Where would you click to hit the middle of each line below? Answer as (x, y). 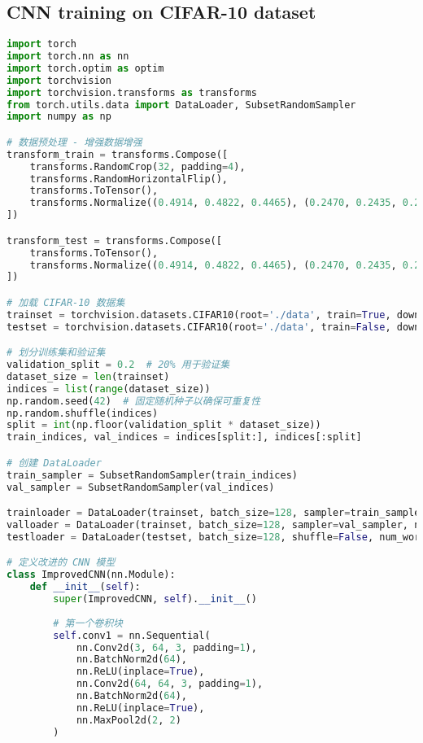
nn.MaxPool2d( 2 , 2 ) (129, 720)
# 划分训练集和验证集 (56, 353)
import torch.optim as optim (85, 68)
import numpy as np (59, 117)
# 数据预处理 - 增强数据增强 (74, 142)
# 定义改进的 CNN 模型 (61, 563)
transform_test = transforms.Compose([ (114, 240)
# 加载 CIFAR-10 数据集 (66, 302)
